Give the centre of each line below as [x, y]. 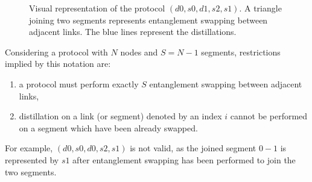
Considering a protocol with [56, 52]
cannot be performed [269, 116]
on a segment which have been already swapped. [108, 127]
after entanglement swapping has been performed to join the [184, 159]
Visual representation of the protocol [97, 8]
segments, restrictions [241, 52]
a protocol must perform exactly [79, 83]
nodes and [139, 52]
